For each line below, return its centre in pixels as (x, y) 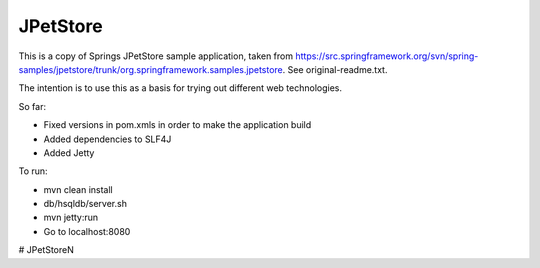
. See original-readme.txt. (335, 69)
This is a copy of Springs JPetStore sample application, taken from (156, 56)
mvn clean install (78, 189)
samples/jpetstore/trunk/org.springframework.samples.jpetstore (151, 69)
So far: (32, 106)
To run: (33, 171)
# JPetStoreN (46, 250)
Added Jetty (69, 152)
